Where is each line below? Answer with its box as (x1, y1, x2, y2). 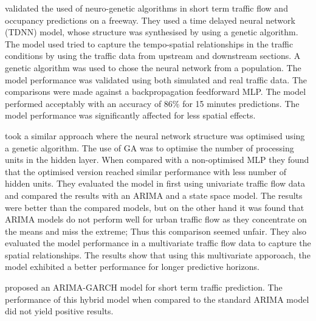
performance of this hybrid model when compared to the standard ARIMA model (5, 292, 309, 305)
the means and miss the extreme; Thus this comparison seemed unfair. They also (5, 224, 307, 237)
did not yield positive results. (5, 305, 114, 317)
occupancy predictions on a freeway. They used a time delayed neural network (5, 13, 295, 26)
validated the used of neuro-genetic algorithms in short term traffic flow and (5, 2, 288, 14)
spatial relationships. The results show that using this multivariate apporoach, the (5, 248, 311, 261)
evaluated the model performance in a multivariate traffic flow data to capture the (5, 236, 311, 249)
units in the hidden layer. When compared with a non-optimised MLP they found (5, 153, 309, 166)
